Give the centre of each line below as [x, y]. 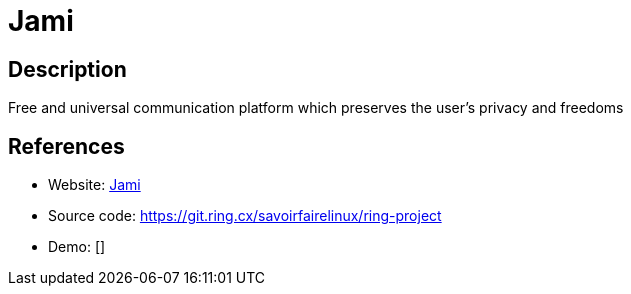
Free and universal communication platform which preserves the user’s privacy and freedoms [316, 108]
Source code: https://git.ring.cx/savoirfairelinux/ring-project [245, 216]
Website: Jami [94, 185]
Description [67, 69]
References [66, 146]
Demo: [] [77, 247]
